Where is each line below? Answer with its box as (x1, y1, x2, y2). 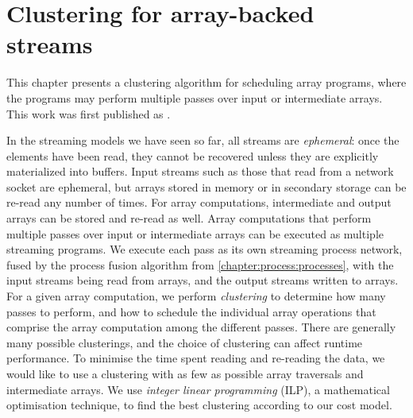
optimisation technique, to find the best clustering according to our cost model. (6, 397, 392, 413)
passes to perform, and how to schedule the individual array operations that (6, 303, 376, 319)
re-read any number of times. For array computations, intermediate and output (6, 194, 392, 211)
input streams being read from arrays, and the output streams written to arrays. (6, 272, 399, 288)
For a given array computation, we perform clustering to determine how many (6, 288, 386, 304)
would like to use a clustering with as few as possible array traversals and (6, 366, 364, 381)
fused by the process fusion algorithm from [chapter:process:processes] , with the (6, 256, 394, 273)
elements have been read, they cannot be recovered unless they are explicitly (6, 147, 379, 164)
